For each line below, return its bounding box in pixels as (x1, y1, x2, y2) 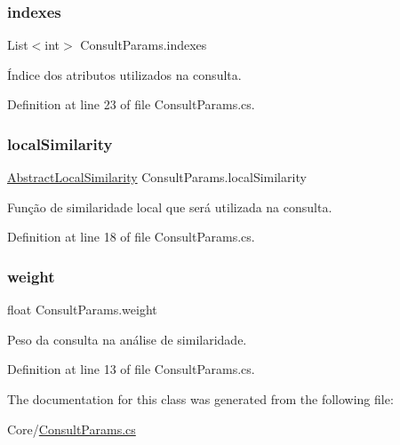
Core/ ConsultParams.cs (7, 419, 136, 438)
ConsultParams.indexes (80, 36, 207, 54)
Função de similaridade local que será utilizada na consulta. (7, 197, 332, 216)
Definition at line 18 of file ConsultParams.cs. (7, 227, 255, 246)
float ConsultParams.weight (7, 300, 157, 319)
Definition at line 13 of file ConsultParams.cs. (7, 360, 255, 378)
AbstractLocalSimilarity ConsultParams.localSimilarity (7, 168, 307, 187)
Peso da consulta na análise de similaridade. (7, 330, 247, 348)
